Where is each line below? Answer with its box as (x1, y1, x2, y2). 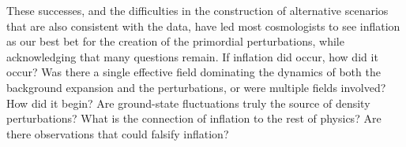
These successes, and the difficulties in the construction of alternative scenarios (6, 2, 389, 18)
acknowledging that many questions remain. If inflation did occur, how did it (6, 48, 378, 64)
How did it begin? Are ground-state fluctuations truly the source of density (6, 94, 370, 111)
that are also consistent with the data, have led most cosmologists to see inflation (6, 17, 400, 34)
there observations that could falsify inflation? (6, 125, 229, 141)
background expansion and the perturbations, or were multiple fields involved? (6, 79, 386, 95)
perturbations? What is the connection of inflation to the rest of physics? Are (6, 110, 382, 127)
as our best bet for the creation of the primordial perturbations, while (6, 33, 344, 50)
